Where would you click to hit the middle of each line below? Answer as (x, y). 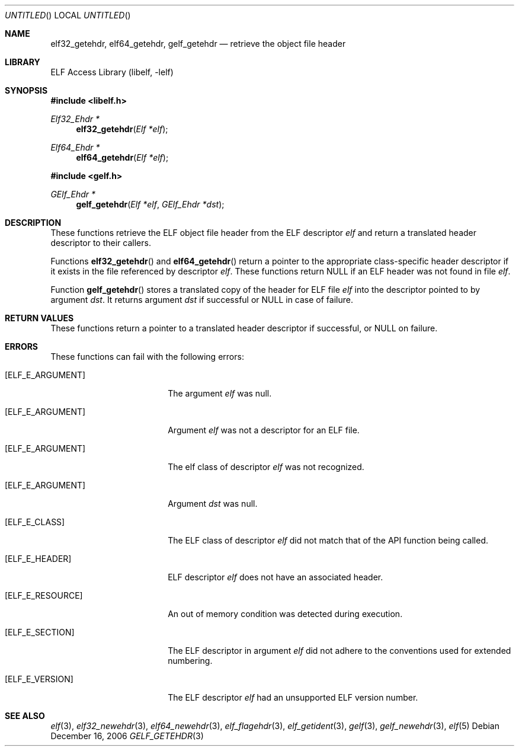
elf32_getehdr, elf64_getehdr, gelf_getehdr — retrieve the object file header (198, 44)
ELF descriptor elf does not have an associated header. (275, 577)
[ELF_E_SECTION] (40, 632)
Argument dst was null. (213, 504)
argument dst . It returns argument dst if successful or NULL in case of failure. (202, 300)
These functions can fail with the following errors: (147, 357)
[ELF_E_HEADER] (38, 559)
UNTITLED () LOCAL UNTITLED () (68, 15)
